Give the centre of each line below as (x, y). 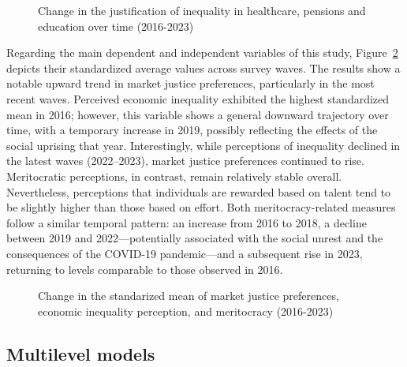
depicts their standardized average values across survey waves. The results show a (203, 67)
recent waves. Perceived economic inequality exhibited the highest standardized (198, 98)
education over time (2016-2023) (116, 26)
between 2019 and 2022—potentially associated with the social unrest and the (195, 238)
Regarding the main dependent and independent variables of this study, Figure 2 (202, 52)
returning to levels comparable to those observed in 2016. (145, 269)
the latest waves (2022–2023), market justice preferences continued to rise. (185, 161)
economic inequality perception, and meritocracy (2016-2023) (186, 311)
